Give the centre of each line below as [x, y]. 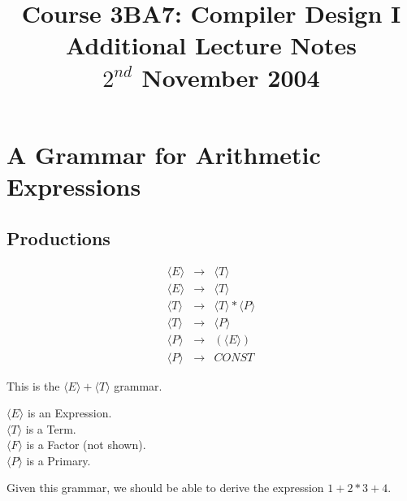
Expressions [74, 186]
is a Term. [51, 428]
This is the [33, 385]
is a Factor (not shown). [86, 445]
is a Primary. [58, 460]
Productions [58, 238]
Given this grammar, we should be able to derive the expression [165, 488]
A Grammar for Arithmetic [164, 154]
